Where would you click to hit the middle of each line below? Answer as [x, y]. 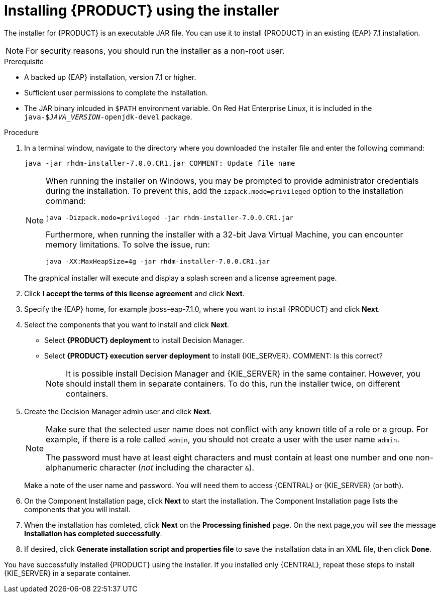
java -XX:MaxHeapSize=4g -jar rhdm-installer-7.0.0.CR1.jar [158, 261]
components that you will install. [77, 509]
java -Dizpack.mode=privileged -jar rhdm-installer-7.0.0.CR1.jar [170, 217]
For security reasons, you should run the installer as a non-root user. [155, 50]
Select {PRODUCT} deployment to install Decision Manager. [144, 340]
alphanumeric [72, 467]
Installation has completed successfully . [93, 533]
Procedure [21, 132]
